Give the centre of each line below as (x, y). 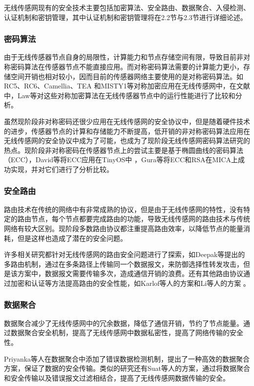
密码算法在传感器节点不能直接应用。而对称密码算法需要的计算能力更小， (127, 66)
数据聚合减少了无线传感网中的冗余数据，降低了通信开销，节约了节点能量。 (124, 323)
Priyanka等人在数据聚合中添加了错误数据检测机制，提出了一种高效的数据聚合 (127, 358)
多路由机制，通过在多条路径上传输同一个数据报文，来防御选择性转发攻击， (124, 264)
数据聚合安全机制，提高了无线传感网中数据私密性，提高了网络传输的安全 (127, 332)
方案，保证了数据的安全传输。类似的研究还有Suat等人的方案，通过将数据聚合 (127, 368)
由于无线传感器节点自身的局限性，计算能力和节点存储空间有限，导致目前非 (124, 57)
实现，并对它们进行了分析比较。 (62, 169)
